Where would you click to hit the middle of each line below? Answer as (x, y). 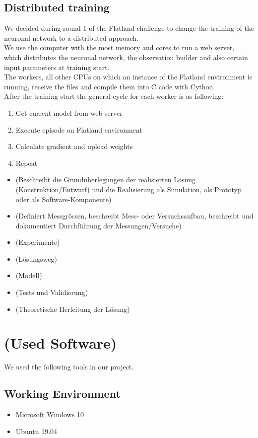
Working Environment (62, 394)
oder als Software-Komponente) (64, 199)
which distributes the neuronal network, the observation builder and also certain (126, 57)
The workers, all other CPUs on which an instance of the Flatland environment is (128, 77)
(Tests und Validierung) (52, 292)
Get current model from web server (69, 112)
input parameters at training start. (57, 67)
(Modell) (29, 275)
